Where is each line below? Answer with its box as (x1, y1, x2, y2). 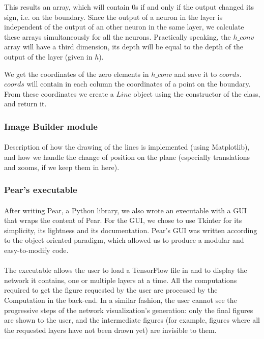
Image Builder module (4, 120, 98, 132)
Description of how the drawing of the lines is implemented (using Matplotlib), (4, 142, 250, 152)
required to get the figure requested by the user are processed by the (4, 285, 218, 295)
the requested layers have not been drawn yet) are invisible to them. (4, 324, 217, 335)
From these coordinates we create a (4, 88, 114, 99)
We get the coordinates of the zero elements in (4, 68, 149, 79)
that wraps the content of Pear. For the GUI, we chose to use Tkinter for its (4, 215, 242, 225)
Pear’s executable (4, 183, 77, 196)
